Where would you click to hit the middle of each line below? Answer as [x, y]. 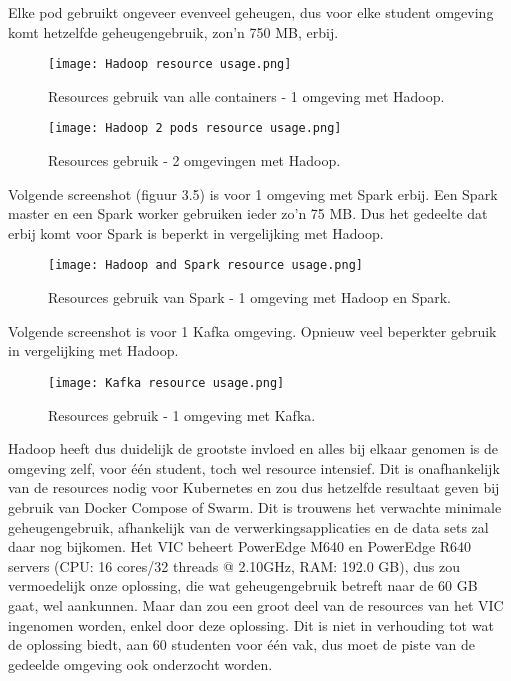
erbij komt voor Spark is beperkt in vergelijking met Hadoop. [196, 232]
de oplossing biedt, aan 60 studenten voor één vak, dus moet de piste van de [242, 644]
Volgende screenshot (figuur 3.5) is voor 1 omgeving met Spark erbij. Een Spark [253, 193]
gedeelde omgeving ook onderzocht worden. [140, 663]
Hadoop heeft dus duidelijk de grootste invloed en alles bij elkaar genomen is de [253, 448]
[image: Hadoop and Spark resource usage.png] [205, 265]
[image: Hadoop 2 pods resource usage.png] [195, 128]
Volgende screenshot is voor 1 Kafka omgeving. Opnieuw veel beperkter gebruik [252, 330]
